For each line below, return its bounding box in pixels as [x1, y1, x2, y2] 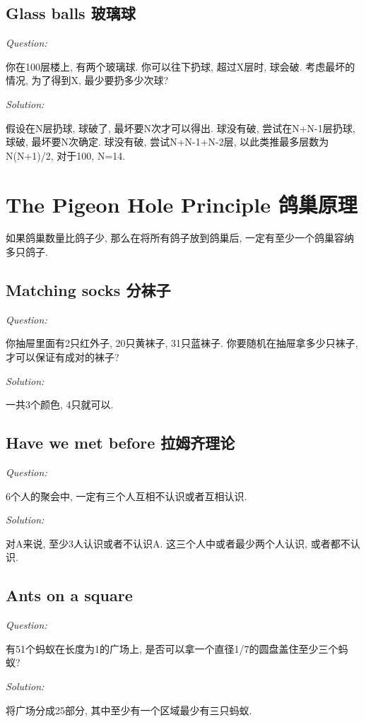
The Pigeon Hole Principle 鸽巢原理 [6, 189, 358, 218]
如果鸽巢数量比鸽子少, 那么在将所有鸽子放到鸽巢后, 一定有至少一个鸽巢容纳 [6, 230, 355, 245]
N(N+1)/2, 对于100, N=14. [6, 148, 126, 162]
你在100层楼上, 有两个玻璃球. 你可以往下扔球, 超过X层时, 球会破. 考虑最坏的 [6, 59, 355, 73]
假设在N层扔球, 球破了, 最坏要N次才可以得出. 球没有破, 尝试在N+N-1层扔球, [6, 120, 355, 135]
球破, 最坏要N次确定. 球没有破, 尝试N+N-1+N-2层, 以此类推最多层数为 [6, 134, 329, 149]
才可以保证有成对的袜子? [6, 350, 119, 365]
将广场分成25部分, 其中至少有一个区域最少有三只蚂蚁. [6, 702, 252, 717]
